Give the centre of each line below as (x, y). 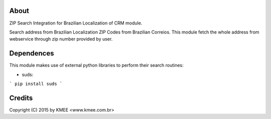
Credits (21, 98)
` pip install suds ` (36, 83)
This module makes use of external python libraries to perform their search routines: (97, 65)
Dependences (32, 53)
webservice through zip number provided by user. (61, 39)
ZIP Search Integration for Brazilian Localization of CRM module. (76, 23)
